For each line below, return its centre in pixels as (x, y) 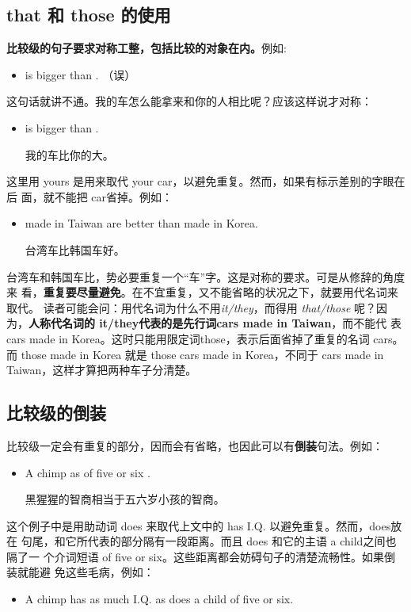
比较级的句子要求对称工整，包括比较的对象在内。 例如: (147, 48)
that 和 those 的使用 (89, 15)
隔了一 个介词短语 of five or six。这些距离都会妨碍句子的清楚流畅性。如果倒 (201, 556)
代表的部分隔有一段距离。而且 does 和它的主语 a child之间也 (242, 541)
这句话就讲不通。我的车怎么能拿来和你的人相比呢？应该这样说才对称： (189, 101)
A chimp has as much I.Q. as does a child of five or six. (159, 599)
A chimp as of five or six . (88, 472)
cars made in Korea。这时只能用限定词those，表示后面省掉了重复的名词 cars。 (205, 338)
